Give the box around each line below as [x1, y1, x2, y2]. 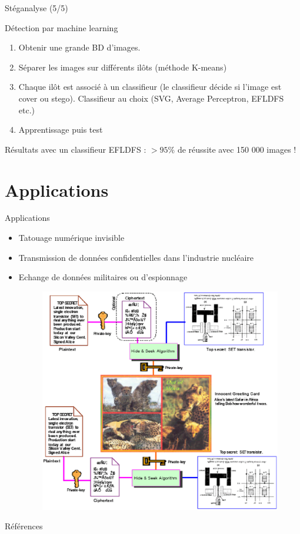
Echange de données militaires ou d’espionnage [18, 271, 188, 283]
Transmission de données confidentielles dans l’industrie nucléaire [18, 251, 254, 263]
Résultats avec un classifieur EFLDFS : [5, 143, 146, 155]
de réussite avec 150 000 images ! [177, 143, 296, 155]
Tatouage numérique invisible [18, 231, 125, 244]
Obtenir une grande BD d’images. [18, 41, 141, 53]
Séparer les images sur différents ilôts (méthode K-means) [18, 61, 227, 73]
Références [5, 520, 43, 532]
